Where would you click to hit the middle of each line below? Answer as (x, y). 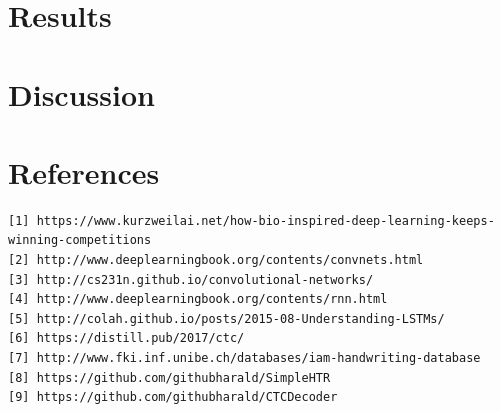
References (84, 171)
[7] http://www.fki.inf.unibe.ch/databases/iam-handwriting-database (244, 358)
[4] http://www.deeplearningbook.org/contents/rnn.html (198, 299)
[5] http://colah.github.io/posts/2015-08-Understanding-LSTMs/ (226, 318)
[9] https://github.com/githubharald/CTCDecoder (173, 397)
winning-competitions (80, 240)
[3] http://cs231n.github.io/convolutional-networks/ (191, 279)
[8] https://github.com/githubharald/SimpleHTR (169, 377)
